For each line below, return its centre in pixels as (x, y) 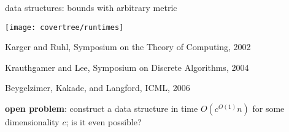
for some (268, 108)
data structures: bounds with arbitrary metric (91, 7)
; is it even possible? (104, 122)
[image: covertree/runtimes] (64, 27)
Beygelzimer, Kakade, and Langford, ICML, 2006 (98, 88)
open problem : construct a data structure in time (102, 108)
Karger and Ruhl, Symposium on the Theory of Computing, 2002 (128, 47)
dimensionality (32, 122)
